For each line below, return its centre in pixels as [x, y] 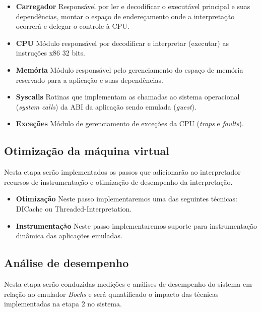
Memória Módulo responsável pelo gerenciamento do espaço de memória [129, 69]
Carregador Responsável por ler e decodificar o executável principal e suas [133, 6]
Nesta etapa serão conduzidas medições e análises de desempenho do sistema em [128, 283]
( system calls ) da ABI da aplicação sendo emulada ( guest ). [106, 106]
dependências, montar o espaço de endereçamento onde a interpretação [125, 16]
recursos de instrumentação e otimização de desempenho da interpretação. [118, 181]
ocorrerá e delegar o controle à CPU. [73, 26]
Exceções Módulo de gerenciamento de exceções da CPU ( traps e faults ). [130, 123]
